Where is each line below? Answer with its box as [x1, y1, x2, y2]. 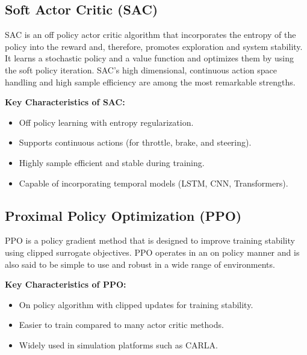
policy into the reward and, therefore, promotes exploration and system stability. [5, 40, 303, 52]
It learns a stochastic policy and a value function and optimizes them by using [5, 52, 294, 64]
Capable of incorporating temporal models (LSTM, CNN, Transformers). [19, 176, 288, 189]
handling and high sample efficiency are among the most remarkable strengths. [5, 75, 296, 88]
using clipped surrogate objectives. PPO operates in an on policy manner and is [5, 245, 300, 258]
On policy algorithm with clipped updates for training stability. [19, 298, 253, 310]
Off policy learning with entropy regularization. [19, 116, 194, 128]
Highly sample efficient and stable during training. [19, 156, 205, 168]
